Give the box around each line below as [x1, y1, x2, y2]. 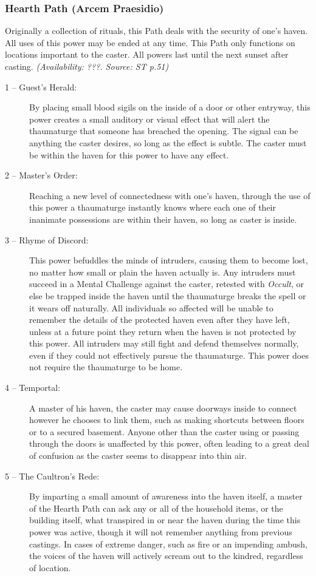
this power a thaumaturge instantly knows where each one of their [29, 201, 276, 214]
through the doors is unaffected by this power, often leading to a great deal [29, 437, 309, 450]
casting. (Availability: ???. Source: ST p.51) [5, 60, 169, 72]
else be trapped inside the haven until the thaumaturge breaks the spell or [29, 289, 306, 302]
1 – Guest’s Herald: [5, 80, 77, 93]
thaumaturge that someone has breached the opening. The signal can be [29, 124, 298, 137]
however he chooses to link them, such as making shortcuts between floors [29, 413, 304, 426]
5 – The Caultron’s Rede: [5, 469, 100, 482]
